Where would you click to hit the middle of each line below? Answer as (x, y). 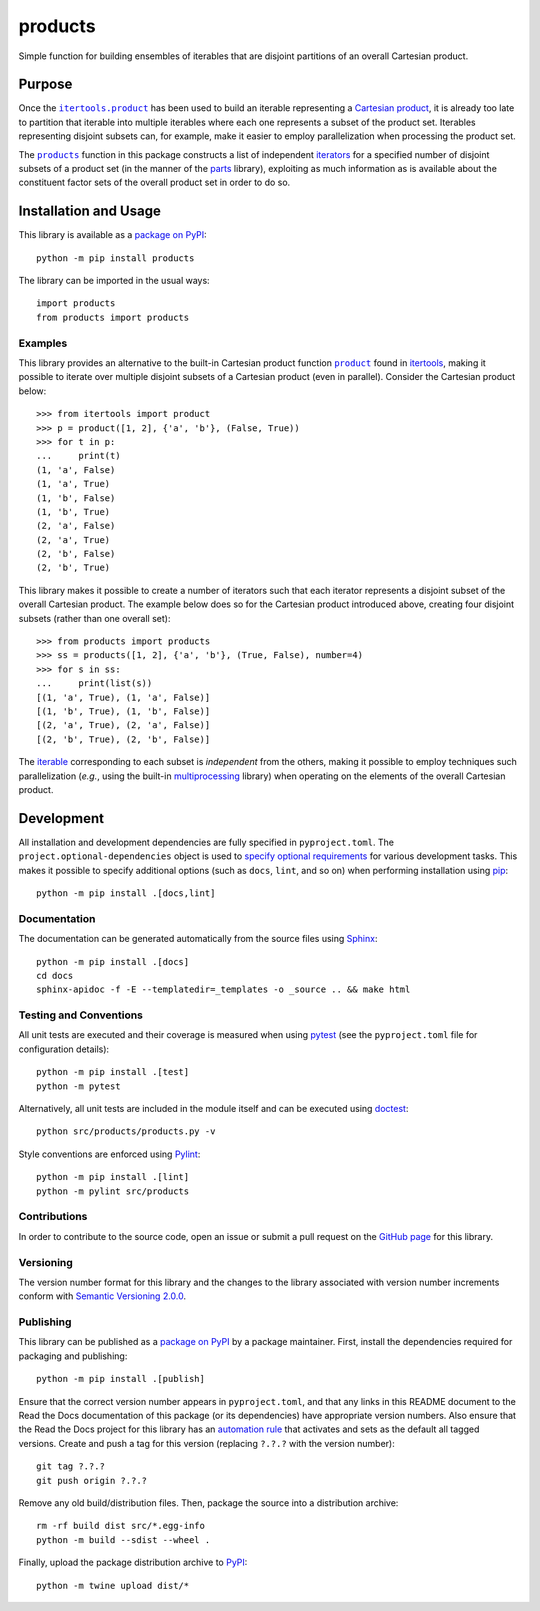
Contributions (53, 1217)
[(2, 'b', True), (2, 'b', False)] (123, 739)
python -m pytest (78, 1086)
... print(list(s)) (94, 683)
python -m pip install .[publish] (120, 1379)
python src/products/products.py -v (126, 1131)
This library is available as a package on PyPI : (112, 235)
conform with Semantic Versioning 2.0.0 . (102, 1296)
